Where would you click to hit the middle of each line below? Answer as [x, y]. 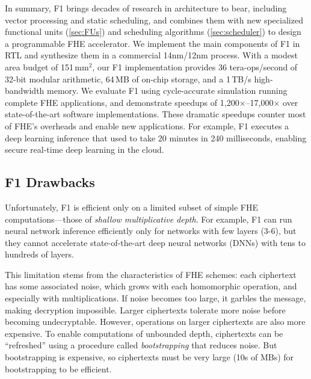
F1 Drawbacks [50, 182]
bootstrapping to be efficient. [58, 368]
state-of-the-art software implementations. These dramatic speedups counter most [155, 114]
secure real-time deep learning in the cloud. [85, 149]
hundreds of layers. [39, 254]
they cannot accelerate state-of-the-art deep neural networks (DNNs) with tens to [155, 242]
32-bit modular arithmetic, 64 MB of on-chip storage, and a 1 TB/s [128, 79]
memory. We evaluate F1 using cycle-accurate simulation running [167, 91]
